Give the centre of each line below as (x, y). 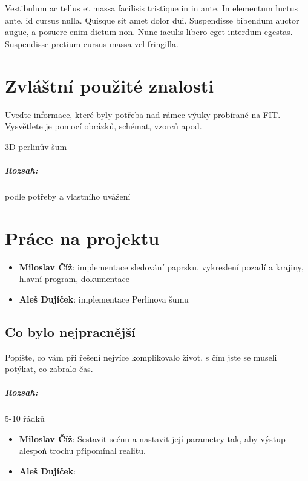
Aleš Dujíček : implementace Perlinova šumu (104, 299)
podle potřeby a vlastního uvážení (68, 196)
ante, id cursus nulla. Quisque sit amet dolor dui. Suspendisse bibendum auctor (152, 20)
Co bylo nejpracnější (70, 331)
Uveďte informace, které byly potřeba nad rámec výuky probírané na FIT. (143, 114)
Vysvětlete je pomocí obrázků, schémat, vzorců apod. (103, 126)
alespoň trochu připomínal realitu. (82, 450)
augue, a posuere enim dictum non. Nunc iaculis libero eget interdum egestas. (149, 32)
